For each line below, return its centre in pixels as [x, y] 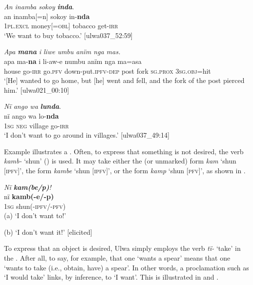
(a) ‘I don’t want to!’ [35, 215]
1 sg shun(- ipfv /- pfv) [35, 206]
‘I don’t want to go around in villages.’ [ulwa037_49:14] [87, 135]
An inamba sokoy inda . [39, 6]
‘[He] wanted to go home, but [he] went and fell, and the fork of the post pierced [124, 80]
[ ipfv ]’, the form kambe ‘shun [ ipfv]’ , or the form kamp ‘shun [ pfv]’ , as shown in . [125, 170]
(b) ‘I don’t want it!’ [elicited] [48, 232]
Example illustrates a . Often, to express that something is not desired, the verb [124, 151]
